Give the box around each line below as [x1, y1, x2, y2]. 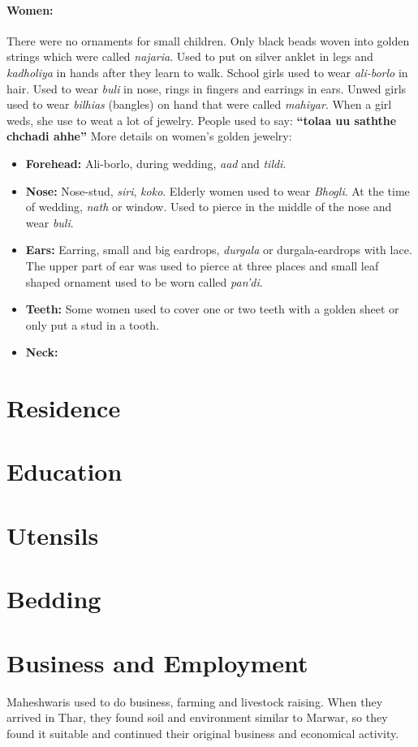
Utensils [6, 518, 99, 551]
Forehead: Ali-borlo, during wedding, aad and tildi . [25, 154, 287, 171]
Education [6, 455, 123, 488]
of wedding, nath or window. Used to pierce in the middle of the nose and [25, 198, 392, 215]
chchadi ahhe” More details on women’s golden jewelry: [6, 127, 292, 145]
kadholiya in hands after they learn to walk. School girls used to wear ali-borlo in [6, 63, 408, 80]
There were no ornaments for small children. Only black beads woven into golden [6, 32, 410, 49]
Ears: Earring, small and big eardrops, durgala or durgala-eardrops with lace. [25, 241, 412, 258]
